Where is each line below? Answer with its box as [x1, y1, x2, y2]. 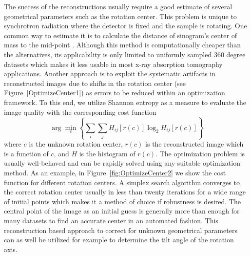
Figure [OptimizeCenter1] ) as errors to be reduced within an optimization [4, 87, 225, 98]
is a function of [4, 148, 49, 158]
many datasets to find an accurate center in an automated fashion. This [4, 215, 218, 226]
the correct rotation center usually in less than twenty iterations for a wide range [4, 187, 246, 197]
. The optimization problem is [155, 148, 245, 158]
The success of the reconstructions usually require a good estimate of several [4, 1, 232, 11]
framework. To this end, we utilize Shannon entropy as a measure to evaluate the [4, 97, 246, 107]
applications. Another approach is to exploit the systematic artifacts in [4, 68, 216, 79]
